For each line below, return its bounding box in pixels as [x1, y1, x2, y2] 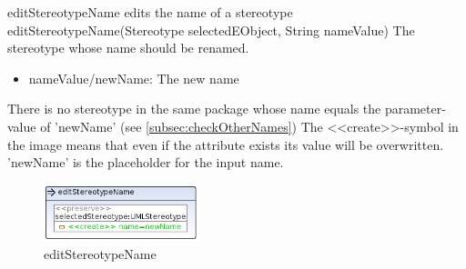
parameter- [384, 99, 446, 118]
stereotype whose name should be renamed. [7, 38, 249, 57]
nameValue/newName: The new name [28, 68, 239, 87]
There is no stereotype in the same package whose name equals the [7, 99, 381, 118]
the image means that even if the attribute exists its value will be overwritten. [7, 134, 444, 154]
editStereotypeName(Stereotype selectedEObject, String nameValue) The [7, 20, 415, 39]
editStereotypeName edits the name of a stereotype [7, 3, 293, 21]
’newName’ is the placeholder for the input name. [7, 153, 284, 172]
